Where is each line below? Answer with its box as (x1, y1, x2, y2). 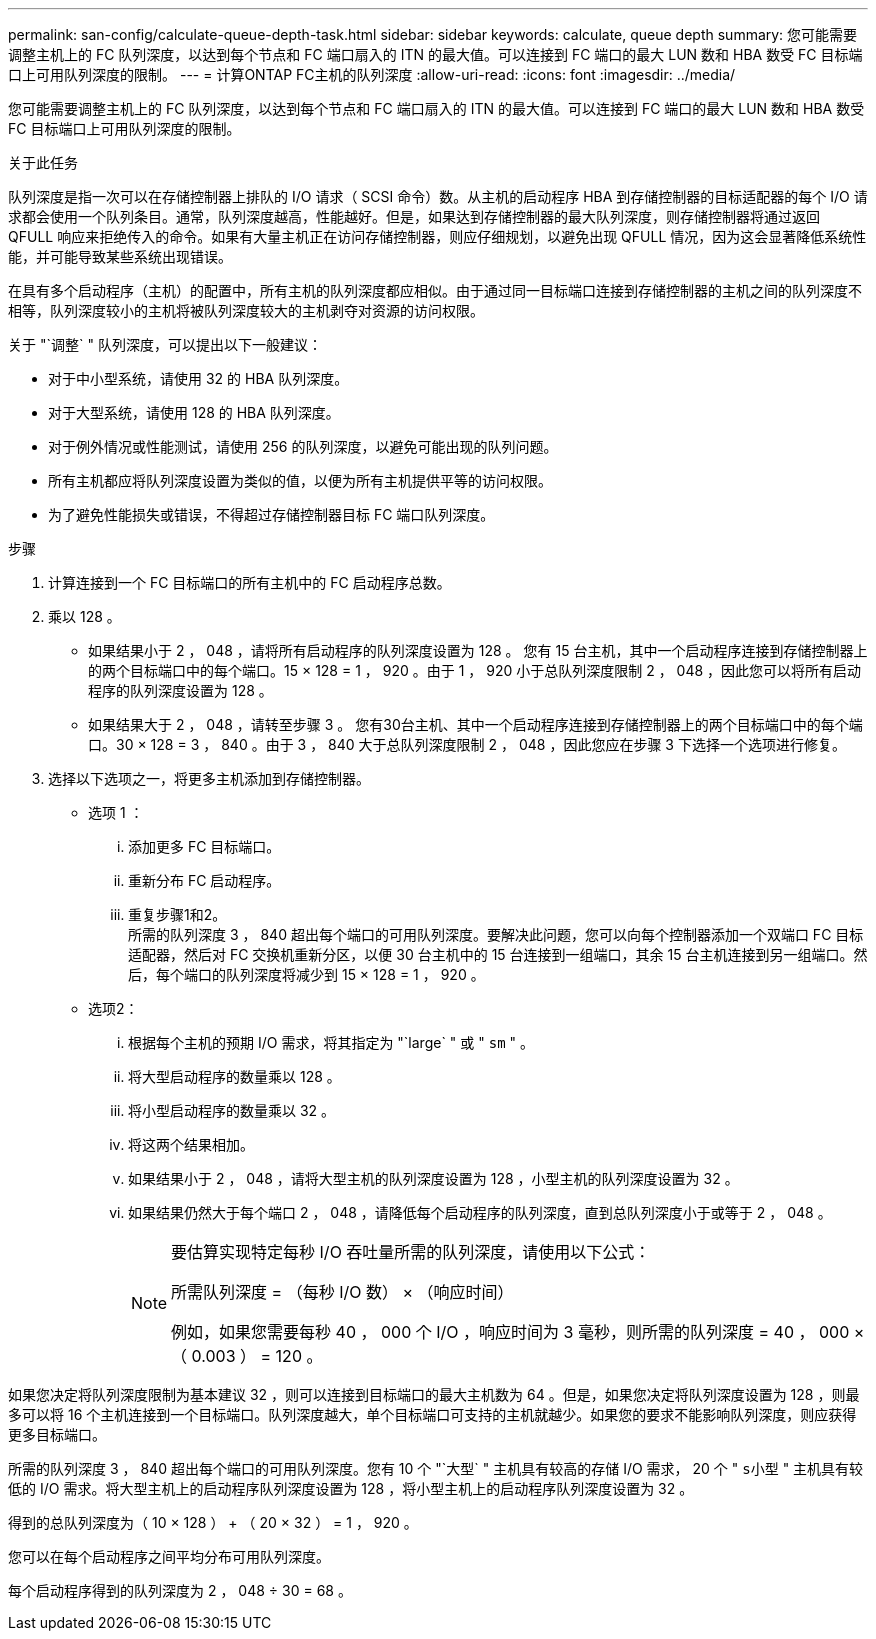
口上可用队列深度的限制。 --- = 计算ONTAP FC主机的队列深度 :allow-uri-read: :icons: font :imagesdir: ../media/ (8, 66, 736, 83)
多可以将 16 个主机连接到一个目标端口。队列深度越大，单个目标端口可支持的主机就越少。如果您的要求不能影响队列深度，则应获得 (8, 1406, 857, 1423)
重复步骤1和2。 (128, 906, 227, 923)
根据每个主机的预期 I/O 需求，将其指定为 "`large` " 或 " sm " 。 (128, 1034, 534, 1051)
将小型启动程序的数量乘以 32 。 (128, 1102, 336, 1119)
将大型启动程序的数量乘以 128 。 (128, 1068, 341, 1085)
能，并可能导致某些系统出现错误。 (8, 248, 232, 265)
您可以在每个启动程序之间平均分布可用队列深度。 (8, 1548, 330, 1565)
